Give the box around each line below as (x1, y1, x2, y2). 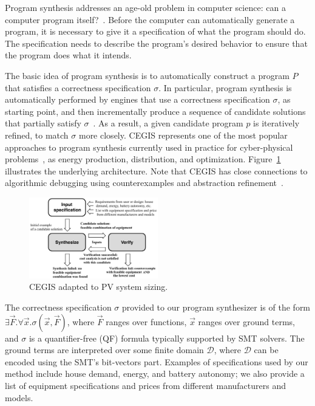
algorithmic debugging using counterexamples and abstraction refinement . (5, 176, 283, 189)
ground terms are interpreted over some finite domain (5, 343, 204, 356)
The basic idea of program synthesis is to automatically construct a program (5, 69, 290, 81)
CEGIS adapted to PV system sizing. (29, 280, 168, 293)
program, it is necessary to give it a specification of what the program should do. (5, 25, 306, 38)
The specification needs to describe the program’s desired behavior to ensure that (5, 36, 308, 49)
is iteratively (253, 117, 300, 129)
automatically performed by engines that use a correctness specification (5, 93, 270, 106)
